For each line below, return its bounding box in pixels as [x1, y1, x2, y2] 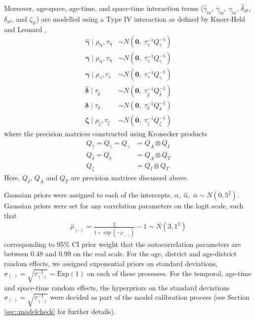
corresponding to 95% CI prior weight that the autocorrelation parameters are [4, 239, 241, 249]
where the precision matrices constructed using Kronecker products [4, 128, 208, 139]
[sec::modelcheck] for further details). [4, 306, 116, 317]
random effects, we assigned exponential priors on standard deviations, [4, 258, 218, 268]
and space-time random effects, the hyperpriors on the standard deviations [4, 282, 230, 292]
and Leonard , [4, 24, 46, 34]
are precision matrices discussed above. [71, 172, 188, 183]
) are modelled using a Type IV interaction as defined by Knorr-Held [36, 13, 246, 24]
